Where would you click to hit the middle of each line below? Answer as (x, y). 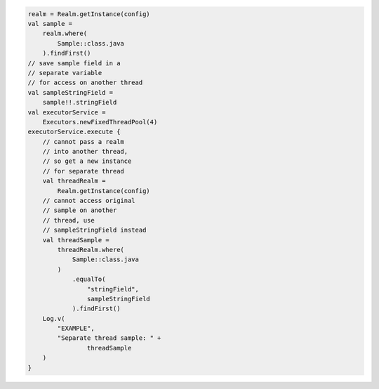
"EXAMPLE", (76, 329)
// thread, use (68, 220)
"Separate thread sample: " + (109, 338)
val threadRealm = (74, 181)
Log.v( (54, 318)
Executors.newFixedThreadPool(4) (100, 122)
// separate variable (65, 73)
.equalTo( (89, 279)
